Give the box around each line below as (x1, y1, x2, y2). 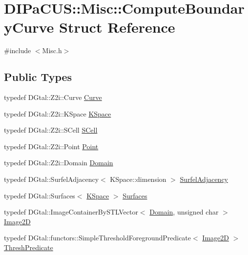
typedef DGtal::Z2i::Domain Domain (4, 157, 113, 168)
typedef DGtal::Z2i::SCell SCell (4, 125, 98, 135)
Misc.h (42, 45, 62, 56)
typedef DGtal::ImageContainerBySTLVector (4, 207, 138, 217)
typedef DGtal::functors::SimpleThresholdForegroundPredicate (4, 233, 191, 243)
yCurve (4, 17, 54, 37)
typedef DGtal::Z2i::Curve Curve (4, 92, 102, 102)
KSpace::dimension (110, 174, 166, 184)
